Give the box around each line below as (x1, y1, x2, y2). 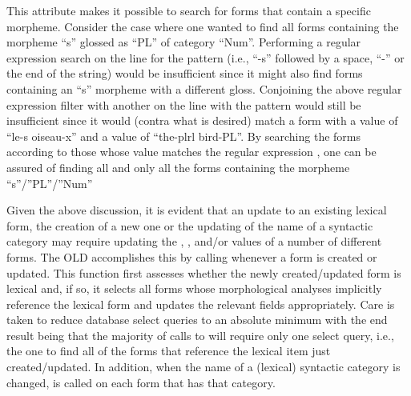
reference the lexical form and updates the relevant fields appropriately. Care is (6, 295, 395, 312)
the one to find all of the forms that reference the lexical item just (6, 342, 331, 359)
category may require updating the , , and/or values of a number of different (6, 233, 382, 250)
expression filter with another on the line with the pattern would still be (6, 96, 361, 113)
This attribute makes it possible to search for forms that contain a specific (6, 2, 371, 18)
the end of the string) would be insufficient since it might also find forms (6, 65, 363, 82)
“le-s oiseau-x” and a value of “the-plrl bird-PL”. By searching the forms (6, 127, 361, 144)
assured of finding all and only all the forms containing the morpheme (6, 158, 350, 175)
